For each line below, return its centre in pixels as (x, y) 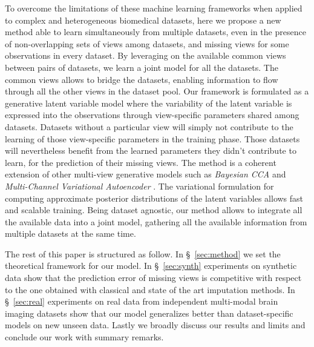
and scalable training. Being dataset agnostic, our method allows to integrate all (154, 210)
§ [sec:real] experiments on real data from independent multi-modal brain (142, 301)
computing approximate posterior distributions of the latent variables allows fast (154, 198)
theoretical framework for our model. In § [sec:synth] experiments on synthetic (151, 266)
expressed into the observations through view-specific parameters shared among (152, 115)
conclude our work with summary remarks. (84, 337)
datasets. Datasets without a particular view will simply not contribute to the (149, 126)
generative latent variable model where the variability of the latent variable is (149, 103)
